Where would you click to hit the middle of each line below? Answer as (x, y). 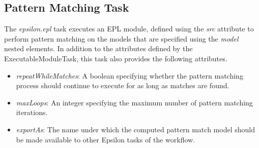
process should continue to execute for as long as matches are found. (123, 85)
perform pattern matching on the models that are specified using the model (121, 38)
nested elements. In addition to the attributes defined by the (98, 48)
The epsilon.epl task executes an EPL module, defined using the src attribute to (129, 29)
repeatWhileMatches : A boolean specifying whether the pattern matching (129, 75)
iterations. (32, 112)
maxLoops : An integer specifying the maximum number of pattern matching (134, 102)
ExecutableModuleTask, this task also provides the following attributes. (116, 58)
